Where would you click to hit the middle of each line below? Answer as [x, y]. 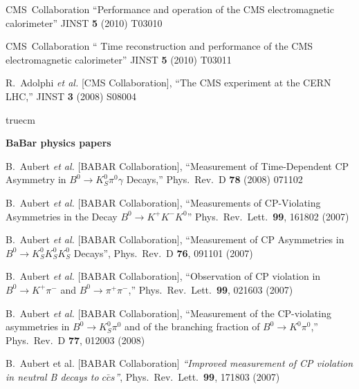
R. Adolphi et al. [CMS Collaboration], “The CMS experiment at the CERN [168, 83]
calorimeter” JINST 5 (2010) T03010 [84, 22]
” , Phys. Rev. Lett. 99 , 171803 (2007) [197, 376]
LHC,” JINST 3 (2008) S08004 [71, 96]
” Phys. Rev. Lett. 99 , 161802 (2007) [268, 216]
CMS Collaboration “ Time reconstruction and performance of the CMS [159, 46]
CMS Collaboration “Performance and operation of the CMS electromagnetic [170, 9]
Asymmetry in [36, 179]
